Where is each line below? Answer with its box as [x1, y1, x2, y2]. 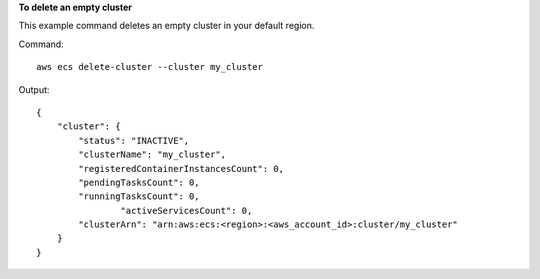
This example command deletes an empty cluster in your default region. [18, 20, 315, 32]
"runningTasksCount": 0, [78, 191, 200, 202]
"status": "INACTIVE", [78, 135, 190, 146]
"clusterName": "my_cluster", [78, 149, 227, 160]
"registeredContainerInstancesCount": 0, [78, 163, 285, 174]
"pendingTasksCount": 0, [78, 176, 200, 188]
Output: [18, 83, 50, 95]
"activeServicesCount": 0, [120, 205, 253, 216]
